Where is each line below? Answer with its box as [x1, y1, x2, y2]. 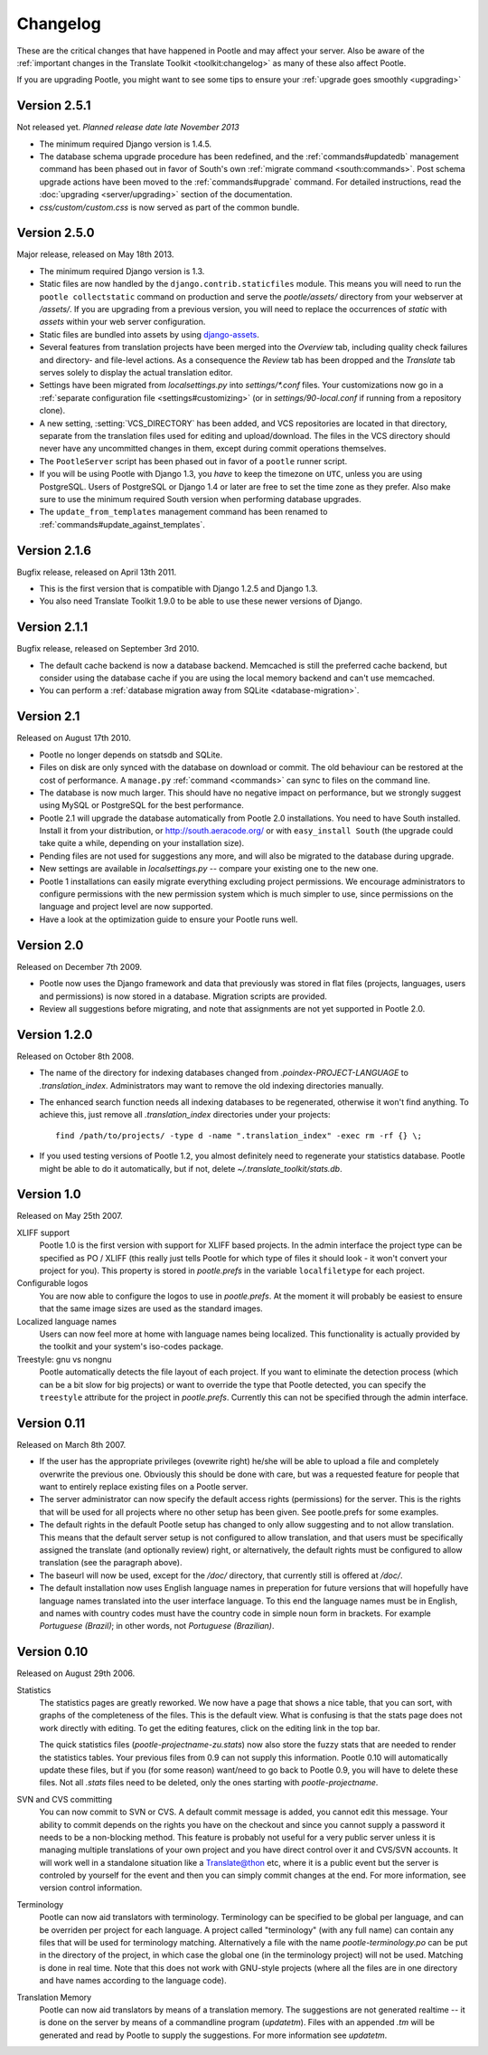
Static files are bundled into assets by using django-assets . [39, 328, 259, 339]
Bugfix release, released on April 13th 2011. [16, 566, 177, 577]
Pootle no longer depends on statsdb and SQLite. [39, 749, 223, 760]
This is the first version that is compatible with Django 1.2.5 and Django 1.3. [39, 583, 318, 594]
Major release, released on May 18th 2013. [16, 249, 174, 260]
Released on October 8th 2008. [16, 1051, 135, 1061]
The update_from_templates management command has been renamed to [39, 507, 328, 518]
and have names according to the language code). [39, 1975, 227, 1986]
